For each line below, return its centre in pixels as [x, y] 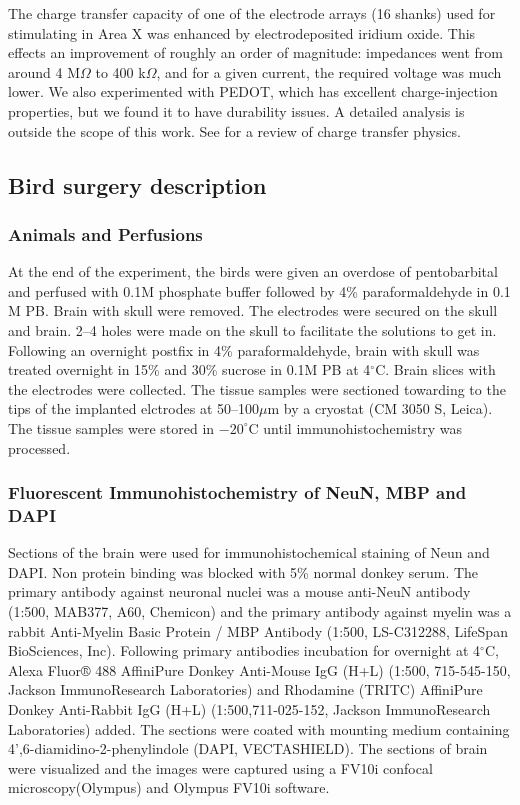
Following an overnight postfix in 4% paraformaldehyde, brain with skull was [244, 349]
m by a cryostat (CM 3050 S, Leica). [380, 408]
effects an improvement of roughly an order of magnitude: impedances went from [255, 52]
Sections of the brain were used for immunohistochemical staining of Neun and [249, 552]
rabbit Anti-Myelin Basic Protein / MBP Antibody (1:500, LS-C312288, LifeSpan [258, 630]
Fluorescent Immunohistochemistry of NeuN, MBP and [237, 492]
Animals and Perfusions [105, 233]
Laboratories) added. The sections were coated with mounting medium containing [259, 728]
